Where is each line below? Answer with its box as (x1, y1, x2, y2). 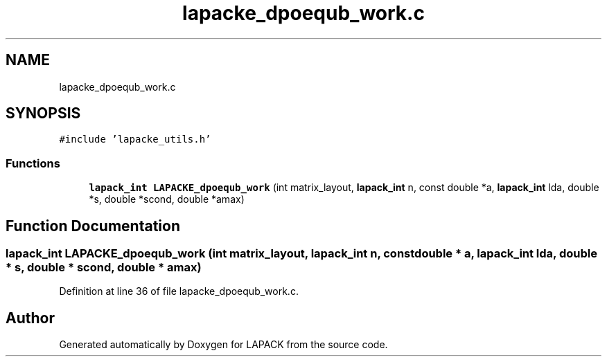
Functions (6, 156, 60, 170)
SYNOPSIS (6, 105, 81, 123)
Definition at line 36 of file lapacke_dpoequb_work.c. (59, 285, 299, 298)
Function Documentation (6, 217, 180, 235)
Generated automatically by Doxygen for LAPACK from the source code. (59, 338, 388, 351)
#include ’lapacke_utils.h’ (59, 134, 211, 145)
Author (6, 309, 55, 327)
